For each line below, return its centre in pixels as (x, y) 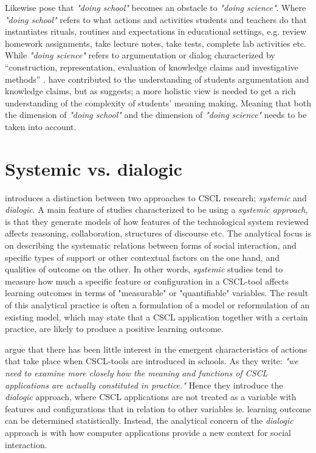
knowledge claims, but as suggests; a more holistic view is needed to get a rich (150, 91)
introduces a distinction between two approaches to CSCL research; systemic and (156, 197)
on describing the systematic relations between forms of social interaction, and (151, 245)
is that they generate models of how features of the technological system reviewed (157, 221)
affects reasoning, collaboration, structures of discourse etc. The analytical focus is (158, 233)
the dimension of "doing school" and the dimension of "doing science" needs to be (156, 115)
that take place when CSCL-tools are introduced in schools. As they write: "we (152, 361)
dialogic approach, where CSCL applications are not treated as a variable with (151, 397)
